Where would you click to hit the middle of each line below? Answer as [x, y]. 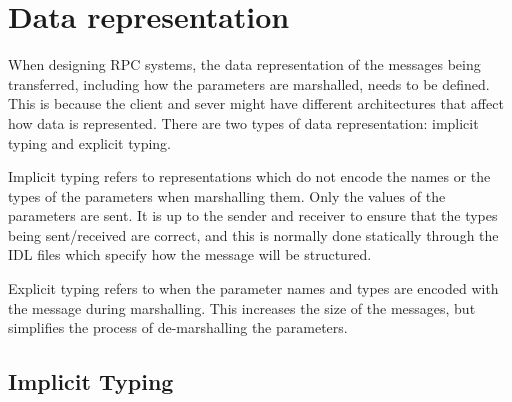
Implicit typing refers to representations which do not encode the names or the [249, 176]
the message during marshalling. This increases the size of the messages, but [242, 307]
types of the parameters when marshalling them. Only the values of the [227, 195]
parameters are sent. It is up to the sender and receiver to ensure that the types [253, 215]
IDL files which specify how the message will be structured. [190, 254]
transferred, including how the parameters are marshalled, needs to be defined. [249, 83]
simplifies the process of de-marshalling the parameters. [178, 327]
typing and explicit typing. [89, 142]
